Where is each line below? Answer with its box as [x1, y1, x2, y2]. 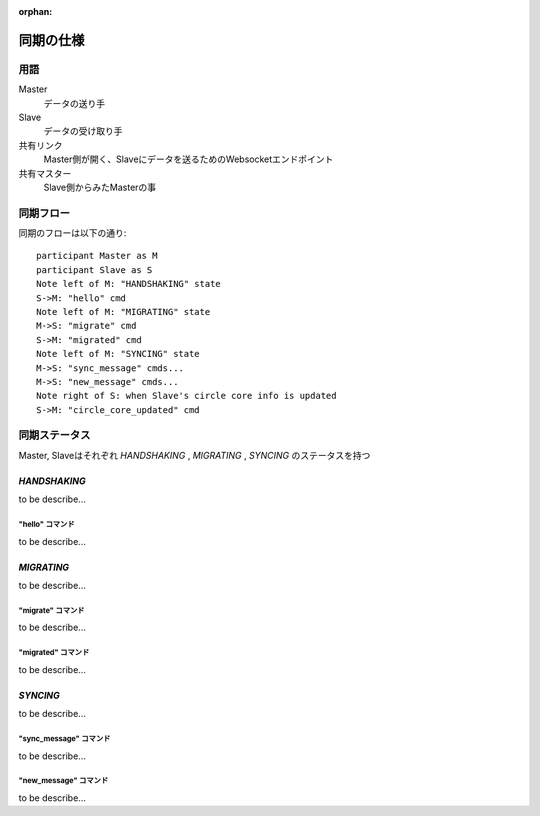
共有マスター [18, 167, 72, 179]
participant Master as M [36, 250, 158, 262]
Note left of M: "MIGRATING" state [36, 306, 211, 317]
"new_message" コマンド [18, 776, 109, 786]
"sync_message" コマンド [18, 733, 111, 744]
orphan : [18, 6, 53, 17]
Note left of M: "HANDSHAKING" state [36, 278, 222, 290]
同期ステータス [18, 428, 91, 442]
